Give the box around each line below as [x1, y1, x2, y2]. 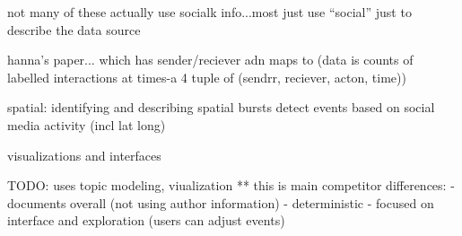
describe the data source [7, 20, 141, 39]
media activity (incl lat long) [7, 115, 166, 134]
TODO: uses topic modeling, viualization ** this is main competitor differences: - [7, 176, 455, 195]
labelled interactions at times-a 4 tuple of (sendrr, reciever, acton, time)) [7, 67, 406, 86]
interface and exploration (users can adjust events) [7, 211, 285, 230]
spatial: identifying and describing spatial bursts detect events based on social [7, 98, 435, 117]
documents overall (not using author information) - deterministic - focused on [7, 193, 434, 212]
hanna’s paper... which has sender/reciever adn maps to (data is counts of [7, 50, 414, 69]
